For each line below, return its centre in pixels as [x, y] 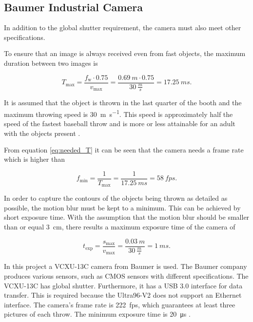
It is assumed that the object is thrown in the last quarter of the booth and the [123, 103]
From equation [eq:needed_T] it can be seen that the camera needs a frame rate [124, 149]
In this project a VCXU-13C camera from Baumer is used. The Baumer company [126, 266]
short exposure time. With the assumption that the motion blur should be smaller [127, 217]
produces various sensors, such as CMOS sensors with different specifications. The [126, 276]
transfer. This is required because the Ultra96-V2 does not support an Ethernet [123, 295]
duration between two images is [51, 63]
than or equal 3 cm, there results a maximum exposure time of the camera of [120, 226]
